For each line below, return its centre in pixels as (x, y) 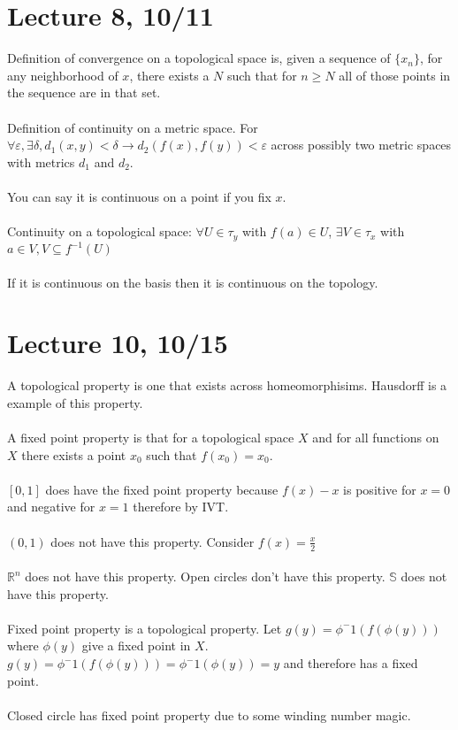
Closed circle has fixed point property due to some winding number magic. (209, 715)
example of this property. (75, 402)
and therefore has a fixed (351, 663)
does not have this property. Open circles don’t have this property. (205, 576)
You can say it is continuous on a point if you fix (139, 196)
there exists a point (74, 454)
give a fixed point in (136, 645)
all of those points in (395, 75)
